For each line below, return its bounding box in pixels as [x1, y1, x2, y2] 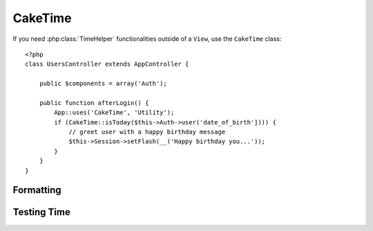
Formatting [12, 184, 61, 196]
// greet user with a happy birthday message [68, 128, 226, 136]
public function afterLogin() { [39, 99, 149, 107]
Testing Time [12, 206, 70, 218]
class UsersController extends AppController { [25, 60, 189, 68]
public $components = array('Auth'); [39, 80, 167, 88]
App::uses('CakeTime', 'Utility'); [54, 109, 175, 117]
